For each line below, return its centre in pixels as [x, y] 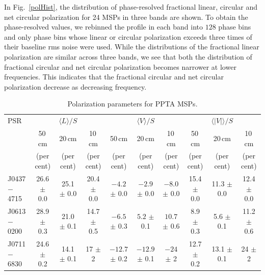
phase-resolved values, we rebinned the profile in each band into [104, 27]
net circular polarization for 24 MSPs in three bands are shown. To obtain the [126, 17]
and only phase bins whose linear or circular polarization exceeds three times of [128, 36]
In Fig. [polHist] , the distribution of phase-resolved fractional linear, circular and [131, 7]
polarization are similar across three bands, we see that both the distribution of [128, 56]
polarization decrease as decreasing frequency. [75, 86]
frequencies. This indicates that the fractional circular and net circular [114, 77]
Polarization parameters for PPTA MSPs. [132, 104]
